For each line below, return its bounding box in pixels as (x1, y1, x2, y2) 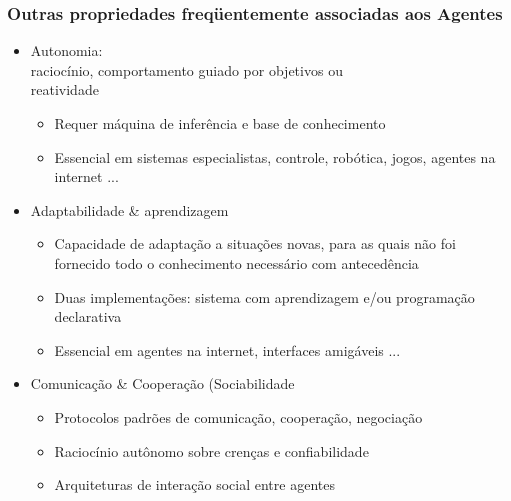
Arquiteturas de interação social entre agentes (54, 474, 335, 495)
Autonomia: (30, 40, 103, 61)
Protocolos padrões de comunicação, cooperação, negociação (54, 406, 423, 427)
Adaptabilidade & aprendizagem (30, 199, 229, 220)
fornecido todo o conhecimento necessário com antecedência (54, 252, 419, 273)
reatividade (30, 79, 99, 100)
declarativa (54, 306, 122, 327)
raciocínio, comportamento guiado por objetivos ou (30, 59, 343, 80)
